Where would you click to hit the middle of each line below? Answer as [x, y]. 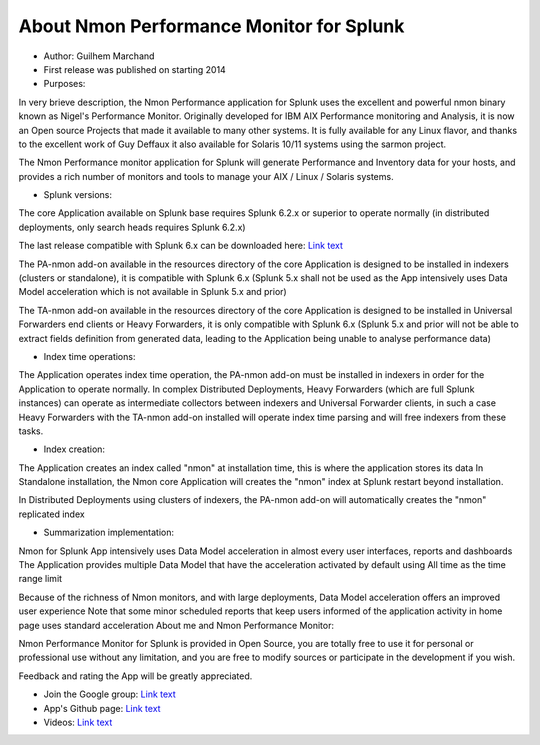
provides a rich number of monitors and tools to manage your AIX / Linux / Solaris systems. [206, 176]
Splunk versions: [78, 195]
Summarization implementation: [109, 532]
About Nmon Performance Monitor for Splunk [211, 26]
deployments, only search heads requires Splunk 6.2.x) [132, 227]
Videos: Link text [78, 722]
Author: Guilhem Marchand [99, 56]
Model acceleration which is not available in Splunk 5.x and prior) [152, 292]
